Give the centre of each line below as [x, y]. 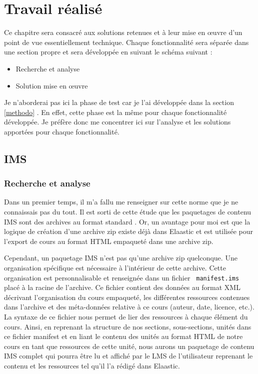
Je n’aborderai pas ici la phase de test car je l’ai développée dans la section [119, 102]
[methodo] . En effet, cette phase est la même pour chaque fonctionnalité [115, 112]
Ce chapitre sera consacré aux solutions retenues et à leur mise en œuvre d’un [123, 32]
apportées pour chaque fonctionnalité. [62, 131]
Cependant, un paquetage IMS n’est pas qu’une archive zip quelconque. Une [121, 258]
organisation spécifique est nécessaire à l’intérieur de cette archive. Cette [115, 268]
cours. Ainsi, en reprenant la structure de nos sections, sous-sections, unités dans [128, 326]
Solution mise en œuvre [52, 85]
